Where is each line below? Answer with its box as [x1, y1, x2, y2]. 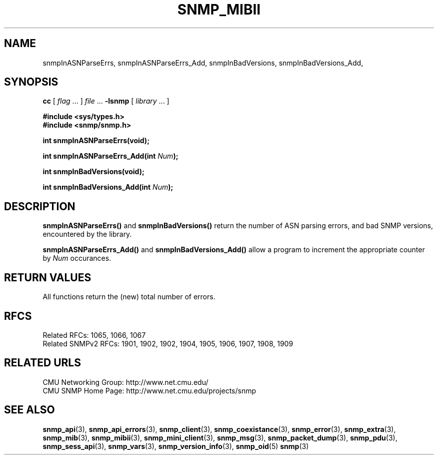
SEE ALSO [4, 403, 55, 416]
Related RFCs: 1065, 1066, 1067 [42, 330, 146, 339]
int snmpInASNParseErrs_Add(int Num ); [42, 152, 178, 161]
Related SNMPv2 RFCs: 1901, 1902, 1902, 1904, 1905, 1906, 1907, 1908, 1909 [42, 339, 293, 348]
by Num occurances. [42, 254, 111, 263]
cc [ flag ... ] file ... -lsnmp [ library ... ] [42, 97, 169, 106]
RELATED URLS [4, 356, 81, 369]
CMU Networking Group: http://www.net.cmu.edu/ [42, 377, 208, 386]
